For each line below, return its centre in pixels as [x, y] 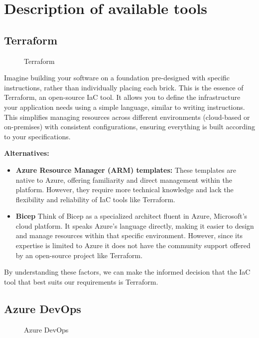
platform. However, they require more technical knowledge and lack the [125, 189]
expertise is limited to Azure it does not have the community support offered [133, 245]
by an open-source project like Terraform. [79, 255]
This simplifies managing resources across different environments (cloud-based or [127, 117]
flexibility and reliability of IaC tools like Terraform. [95, 199]
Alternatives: [27, 153]
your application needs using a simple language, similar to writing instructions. [125, 107]
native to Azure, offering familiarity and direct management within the [124, 179]
